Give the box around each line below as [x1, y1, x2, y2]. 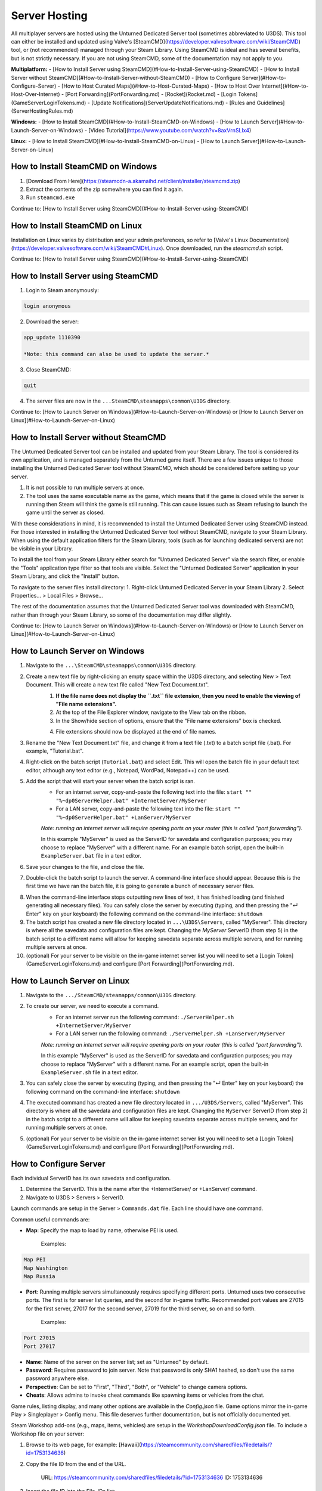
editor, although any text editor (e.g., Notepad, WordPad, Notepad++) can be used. [26, 766, 230, 774]
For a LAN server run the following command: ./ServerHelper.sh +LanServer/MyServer [55, 1030, 286, 1037]
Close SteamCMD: [26, 366, 72, 373]
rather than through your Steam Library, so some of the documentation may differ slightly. [11, 611, 232, 618]
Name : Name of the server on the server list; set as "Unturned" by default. [26, 1358, 209, 1365]
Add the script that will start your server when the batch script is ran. [26, 778, 195, 785]
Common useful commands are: [11, 1215, 90, 1223]
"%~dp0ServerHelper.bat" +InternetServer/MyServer [55, 797, 207, 804]
